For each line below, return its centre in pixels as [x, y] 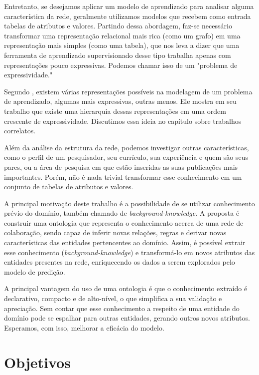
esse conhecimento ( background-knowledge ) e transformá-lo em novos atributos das [129, 252]
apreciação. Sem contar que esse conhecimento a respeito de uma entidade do [122, 308]
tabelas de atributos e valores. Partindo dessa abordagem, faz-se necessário [118, 26]
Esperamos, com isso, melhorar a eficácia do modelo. [84, 327]
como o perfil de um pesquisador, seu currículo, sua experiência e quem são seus [126, 157]
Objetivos [37, 362]
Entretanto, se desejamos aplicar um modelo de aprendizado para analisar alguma [129, 6]
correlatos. [20, 131]
